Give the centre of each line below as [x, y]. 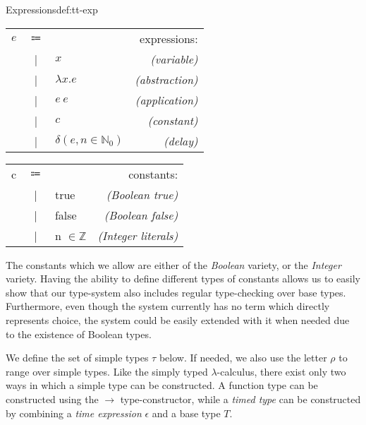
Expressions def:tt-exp [52, 9]
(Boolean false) [141, 215]
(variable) [174, 59]
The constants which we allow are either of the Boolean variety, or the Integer [173, 264]
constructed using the [52, 399]
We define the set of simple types [77, 358]
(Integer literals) [138, 235]
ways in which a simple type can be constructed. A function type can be [162, 385]
